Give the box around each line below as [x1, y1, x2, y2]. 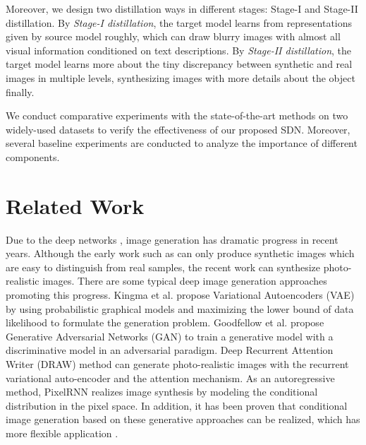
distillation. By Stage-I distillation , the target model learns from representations [6, 15, 353, 30]
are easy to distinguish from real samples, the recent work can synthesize [6, 259, 320, 274]
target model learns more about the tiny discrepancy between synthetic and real [6, 57, 353, 71]
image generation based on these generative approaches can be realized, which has [6, 412, 360, 427]
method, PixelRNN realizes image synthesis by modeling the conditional [6, 384, 318, 399]
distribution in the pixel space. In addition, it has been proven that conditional [6, 398, 348, 413]
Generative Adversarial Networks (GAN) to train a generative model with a [6, 328, 334, 343]
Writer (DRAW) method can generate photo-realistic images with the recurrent [6, 357, 349, 371]
